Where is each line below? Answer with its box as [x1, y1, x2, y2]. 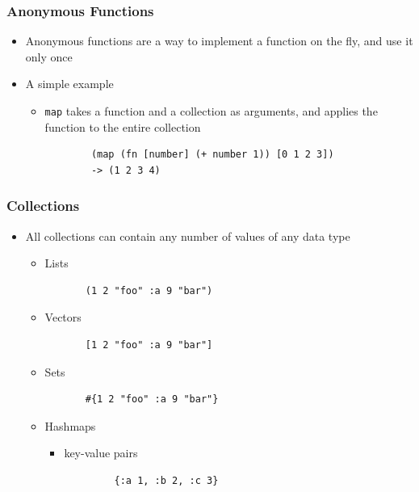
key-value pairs [64, 444, 138, 461]
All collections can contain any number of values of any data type [25, 227, 350, 244]
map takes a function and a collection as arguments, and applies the [44, 103, 378, 119]
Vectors [44, 309, 82, 326]
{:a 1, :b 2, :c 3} [114, 475, 219, 486]
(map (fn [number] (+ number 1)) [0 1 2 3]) [90, 149, 334, 161]
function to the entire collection [44, 118, 201, 135]
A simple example [25, 75, 114, 92]
